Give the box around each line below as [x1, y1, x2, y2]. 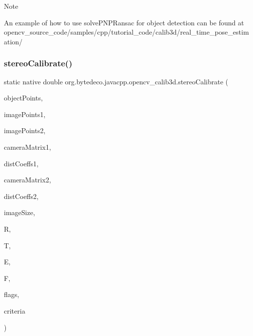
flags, [4, 289, 19, 299]
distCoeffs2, [4, 191, 39, 201]
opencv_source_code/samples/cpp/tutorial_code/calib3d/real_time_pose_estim [4, 27, 249, 37]
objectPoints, [4, 93, 43, 103]
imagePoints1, [4, 109, 46, 119]
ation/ [4, 36, 23, 46]
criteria [4, 305, 25, 316]
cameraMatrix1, [4, 141, 51, 152]
